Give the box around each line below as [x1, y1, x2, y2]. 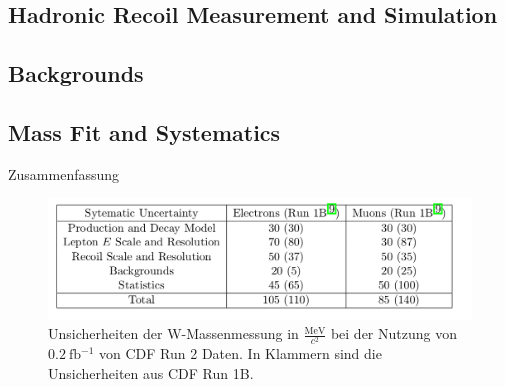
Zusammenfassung [8, 163, 120, 184]
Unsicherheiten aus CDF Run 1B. [48, 363, 254, 383]
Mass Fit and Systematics [8, 116, 281, 147]
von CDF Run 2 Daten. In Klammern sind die [99, 343, 382, 364]
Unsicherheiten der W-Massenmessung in [48, 323, 299, 344]
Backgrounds [8, 58, 144, 89]
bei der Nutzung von [330, 323, 457, 344]
